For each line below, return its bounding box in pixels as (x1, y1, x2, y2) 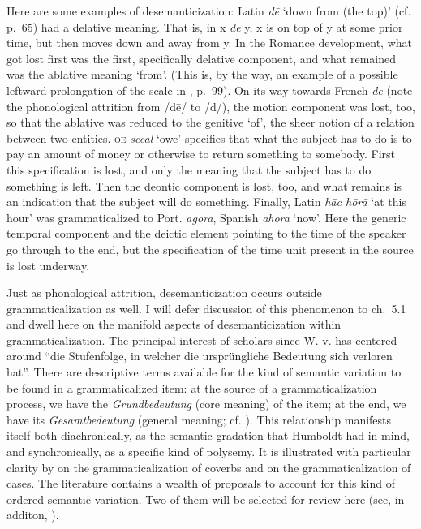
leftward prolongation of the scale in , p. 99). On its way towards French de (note (6, 81, 413, 98)
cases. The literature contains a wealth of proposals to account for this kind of (6, 475, 395, 492)
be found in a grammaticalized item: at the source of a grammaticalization (6, 379, 377, 396)
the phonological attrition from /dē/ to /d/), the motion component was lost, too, (6, 97, 415, 114)
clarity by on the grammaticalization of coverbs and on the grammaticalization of (6, 458, 411, 475)
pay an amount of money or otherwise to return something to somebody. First (6, 145, 396, 162)
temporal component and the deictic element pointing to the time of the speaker (6, 225, 406, 242)
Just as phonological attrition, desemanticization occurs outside (6, 284, 322, 301)
